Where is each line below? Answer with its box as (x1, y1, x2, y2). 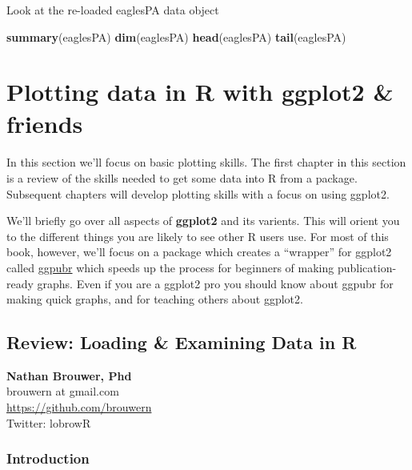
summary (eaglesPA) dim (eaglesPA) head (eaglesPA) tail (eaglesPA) (6, 28, 346, 45)
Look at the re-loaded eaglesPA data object (6, 2, 219, 18)
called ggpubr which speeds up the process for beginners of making (6, 259, 334, 275)
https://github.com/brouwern (6, 399, 152, 416)
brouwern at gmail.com (6, 383, 119, 400)
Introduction (6, 448, 90, 468)
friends (6, 106, 83, 139)
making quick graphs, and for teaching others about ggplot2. (6, 291, 303, 307)
